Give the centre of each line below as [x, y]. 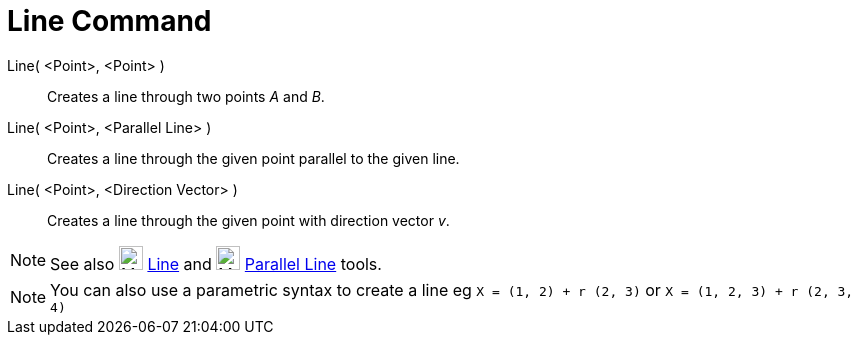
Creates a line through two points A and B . [186, 96]
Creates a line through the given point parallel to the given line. [253, 158]
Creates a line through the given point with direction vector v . [248, 220]
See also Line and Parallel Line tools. [216, 263]
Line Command [109, 21]
